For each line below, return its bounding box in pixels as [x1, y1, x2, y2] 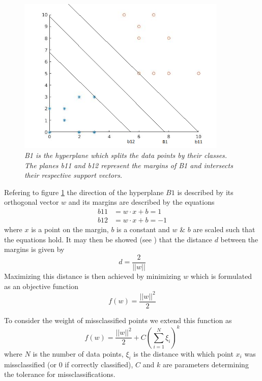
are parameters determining [162, 359, 249, 369]
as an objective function [4, 280, 78, 291]
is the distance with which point [133, 348, 234, 359]
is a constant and [117, 224, 170, 235]
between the [220, 234, 258, 244]
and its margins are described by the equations [68, 197, 215, 207]
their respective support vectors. [24, 170, 123, 180]
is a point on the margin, [31, 224, 109, 235]
